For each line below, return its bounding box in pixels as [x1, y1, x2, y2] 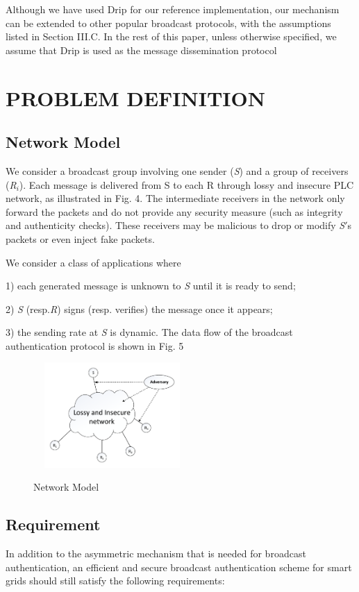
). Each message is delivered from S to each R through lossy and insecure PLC [19, 177, 354, 192]
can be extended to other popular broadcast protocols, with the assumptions [6, 15, 331, 30]
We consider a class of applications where [6, 255, 181, 269]
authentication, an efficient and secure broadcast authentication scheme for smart [6, 559, 352, 574]
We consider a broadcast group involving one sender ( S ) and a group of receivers [6, 163, 349, 178]
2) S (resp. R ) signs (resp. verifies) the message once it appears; [6, 301, 273, 316]
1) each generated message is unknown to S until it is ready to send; [6, 278, 296, 293]
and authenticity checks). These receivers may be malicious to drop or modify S [6, 218, 345, 232]
